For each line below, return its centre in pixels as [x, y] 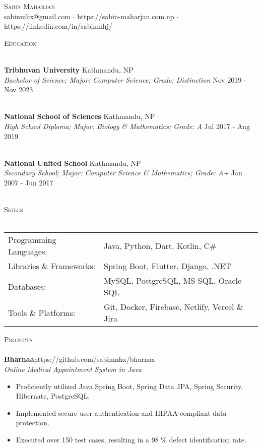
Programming [32, 240]
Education [20, 43]
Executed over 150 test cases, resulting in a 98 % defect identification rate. [131, 440]
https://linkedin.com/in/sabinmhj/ [58, 26]
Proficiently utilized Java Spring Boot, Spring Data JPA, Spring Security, [129, 386]
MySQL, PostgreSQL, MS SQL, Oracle [173, 281]
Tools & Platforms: [42, 312]
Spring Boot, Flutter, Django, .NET [168, 266]
